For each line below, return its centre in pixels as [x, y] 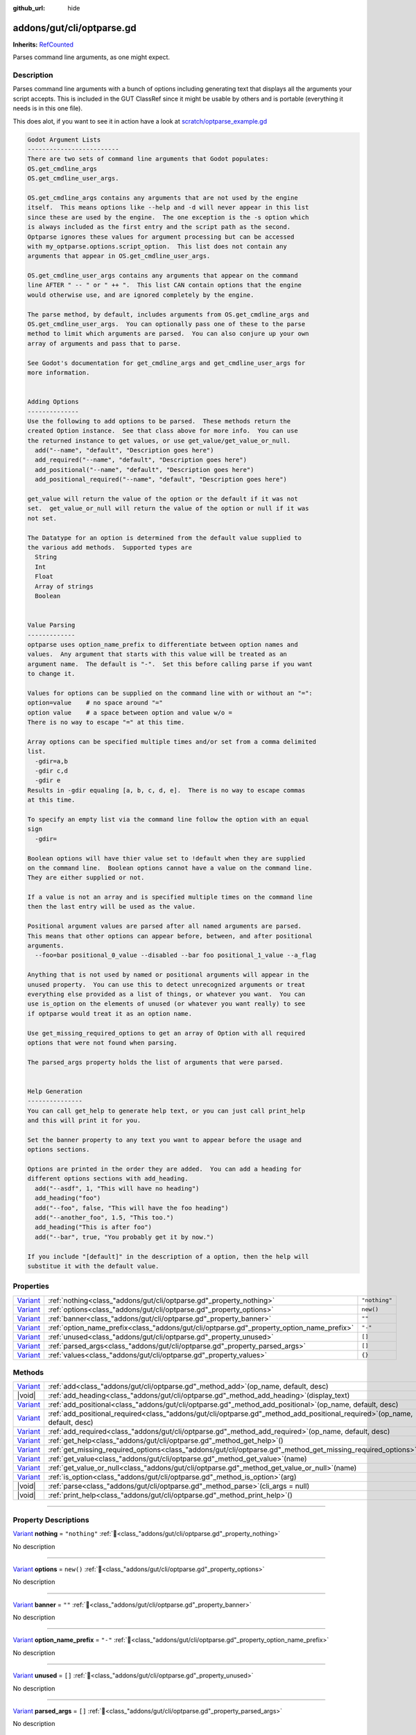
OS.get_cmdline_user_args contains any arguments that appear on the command [163, 276]
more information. [59, 372]
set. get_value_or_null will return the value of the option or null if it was [168, 509]
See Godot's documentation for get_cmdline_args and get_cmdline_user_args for [166, 363]
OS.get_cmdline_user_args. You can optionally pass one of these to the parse [166, 324]
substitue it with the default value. [93, 1266]
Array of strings [64, 586]
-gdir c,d [52, 771]
